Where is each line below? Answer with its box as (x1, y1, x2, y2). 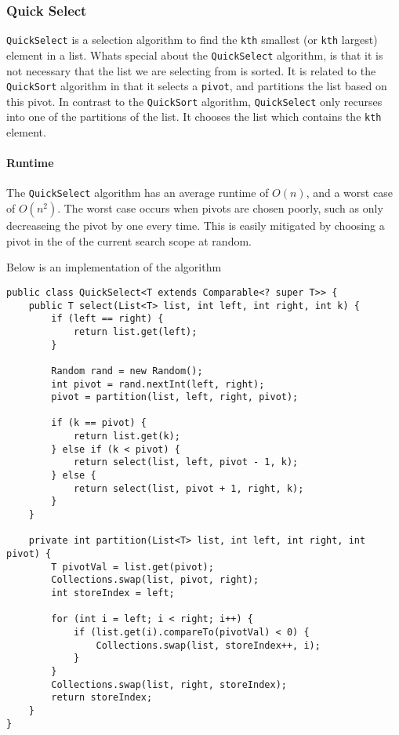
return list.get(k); (73, 431, 180, 442)
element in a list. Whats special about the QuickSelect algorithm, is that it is (6, 46, 383, 63)
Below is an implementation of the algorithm (6, 259, 222, 275)
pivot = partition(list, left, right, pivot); (51, 391, 299, 403)
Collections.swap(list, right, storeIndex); (51, 679, 287, 690)
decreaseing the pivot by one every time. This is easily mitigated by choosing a (6, 217, 385, 234)
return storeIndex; (51, 692, 153, 704)
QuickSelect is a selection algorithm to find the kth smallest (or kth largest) (6, 31, 378, 48)
